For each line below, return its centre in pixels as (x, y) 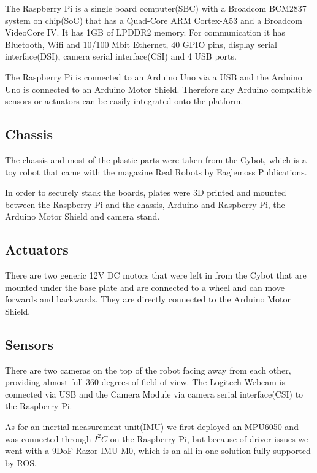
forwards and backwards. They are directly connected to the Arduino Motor (148, 299)
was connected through (48, 438)
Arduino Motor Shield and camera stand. (82, 216)
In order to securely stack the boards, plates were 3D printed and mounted (146, 192)
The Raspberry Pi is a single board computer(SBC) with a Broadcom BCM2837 (156, 8)
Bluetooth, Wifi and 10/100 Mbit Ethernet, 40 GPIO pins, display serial (141, 44)
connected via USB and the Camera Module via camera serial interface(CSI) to (154, 394)
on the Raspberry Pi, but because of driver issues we (209, 438)
